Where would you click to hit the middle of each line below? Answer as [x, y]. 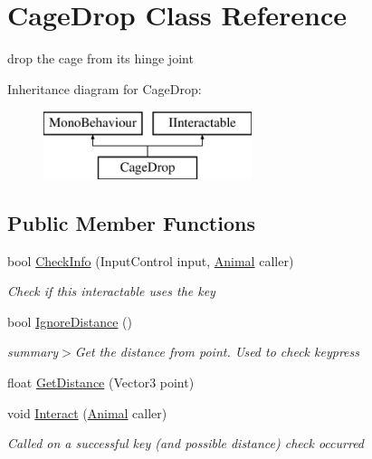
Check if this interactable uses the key [111, 291]
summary [33, 352]
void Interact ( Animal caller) [87, 412]
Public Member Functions [131, 222]
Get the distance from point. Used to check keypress [217, 352]
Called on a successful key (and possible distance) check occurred [186, 443]
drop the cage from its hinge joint [100, 58]
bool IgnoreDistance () [70, 321]
